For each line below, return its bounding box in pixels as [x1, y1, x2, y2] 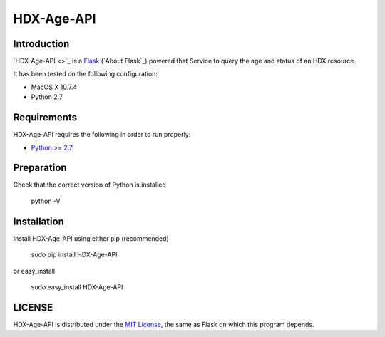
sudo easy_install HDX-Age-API [31, 282, 123, 291]
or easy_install [13, 266, 56, 275]
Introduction [13, 38, 70, 50]
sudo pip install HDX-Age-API [31, 250, 118, 259]
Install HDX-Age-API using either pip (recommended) [13, 234, 169, 242]
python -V [31, 197, 61, 205]
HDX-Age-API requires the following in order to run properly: [13, 130, 191, 139]
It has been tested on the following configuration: [13, 70, 158, 78]
